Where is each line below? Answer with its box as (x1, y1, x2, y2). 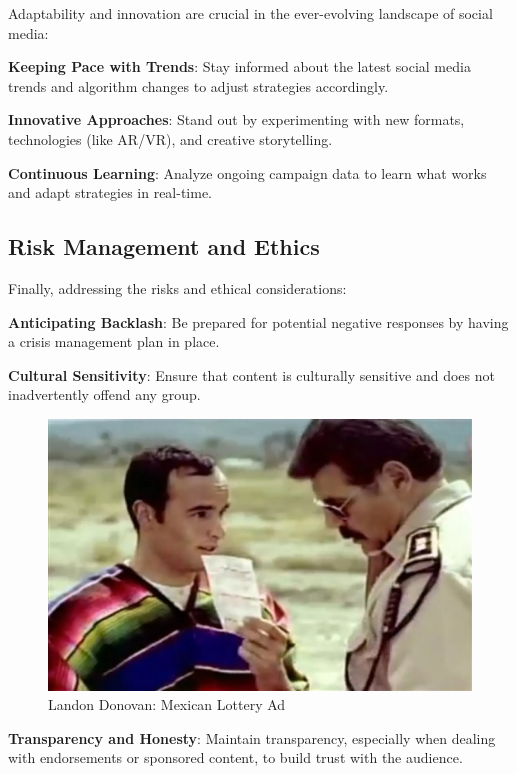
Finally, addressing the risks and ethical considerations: (8, 277, 347, 298)
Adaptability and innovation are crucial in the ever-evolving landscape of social (8, 3, 493, 23)
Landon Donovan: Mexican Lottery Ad (48, 694, 286, 715)
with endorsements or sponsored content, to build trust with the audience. (8, 747, 463, 768)
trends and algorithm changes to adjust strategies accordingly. (8, 75, 389, 96)
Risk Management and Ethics (8, 231, 320, 262)
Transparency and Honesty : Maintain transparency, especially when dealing (8, 727, 496, 748)
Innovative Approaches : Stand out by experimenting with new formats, (8, 109, 465, 130)
